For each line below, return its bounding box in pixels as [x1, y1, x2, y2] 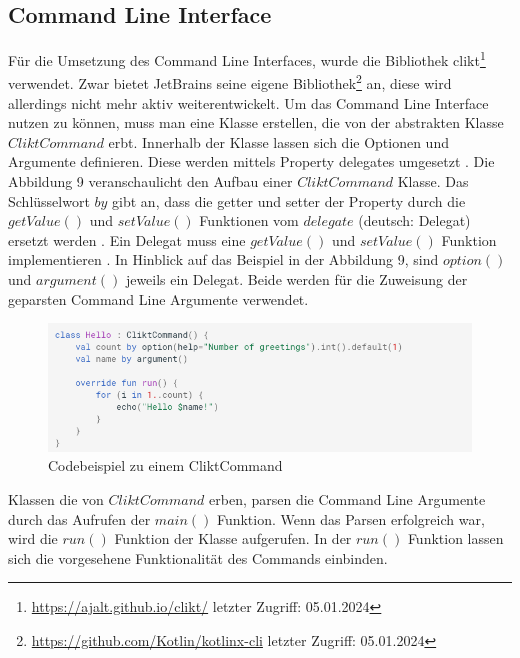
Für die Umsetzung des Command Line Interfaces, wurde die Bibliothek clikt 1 [8, 47, 486, 70]
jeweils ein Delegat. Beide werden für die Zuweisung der [125, 269, 468, 290]
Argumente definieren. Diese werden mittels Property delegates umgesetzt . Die [8, 151, 495, 172]
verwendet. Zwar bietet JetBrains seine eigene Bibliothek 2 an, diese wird [8, 70, 452, 94]
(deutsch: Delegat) [358, 210, 471, 231]
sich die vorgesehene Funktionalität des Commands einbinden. [8, 547, 388, 568]
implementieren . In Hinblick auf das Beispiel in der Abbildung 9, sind [8, 249, 439, 270]
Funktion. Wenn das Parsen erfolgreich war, [216, 508, 485, 529]
